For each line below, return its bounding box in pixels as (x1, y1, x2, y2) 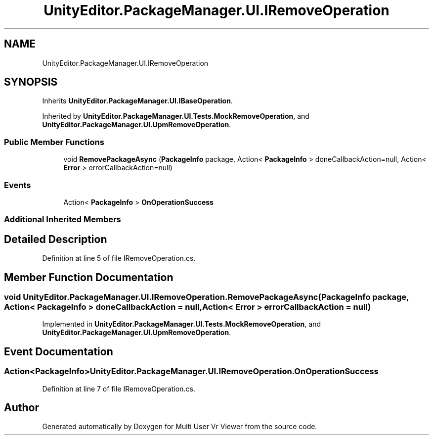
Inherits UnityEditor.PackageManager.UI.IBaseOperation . (42, 97, 233, 105)
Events (4, 180, 31, 190)
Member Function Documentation (4, 271, 173, 284)
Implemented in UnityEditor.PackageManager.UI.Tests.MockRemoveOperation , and (42, 320, 321, 329)
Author (4, 401, 39, 414)
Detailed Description (4, 233, 107, 245)
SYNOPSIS (4, 76, 58, 89)
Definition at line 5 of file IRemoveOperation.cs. (42, 254, 196, 263)
